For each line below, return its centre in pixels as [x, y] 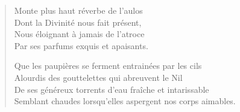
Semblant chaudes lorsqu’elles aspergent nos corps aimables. [125, 101]
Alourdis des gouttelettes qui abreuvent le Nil [98, 77]
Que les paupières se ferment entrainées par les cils [108, 66]
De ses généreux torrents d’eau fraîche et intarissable [112, 89]
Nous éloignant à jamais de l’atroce [79, 34]
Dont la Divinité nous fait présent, [78, 22]
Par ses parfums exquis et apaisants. [81, 45]
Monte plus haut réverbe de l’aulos [78, 10]
